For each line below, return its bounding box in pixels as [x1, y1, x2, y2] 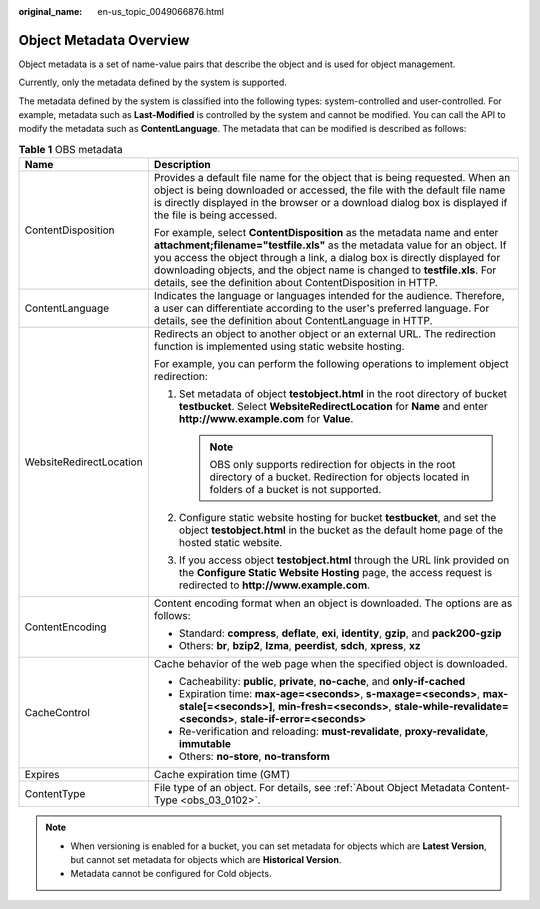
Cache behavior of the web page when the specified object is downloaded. [153, 657, 509, 671]
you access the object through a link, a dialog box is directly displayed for [153, 251, 501, 265]
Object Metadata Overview [18, 31, 190, 49]
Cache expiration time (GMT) [153, 768, 291, 782]
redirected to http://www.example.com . [178, 578, 370, 592]
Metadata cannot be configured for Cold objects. [70, 868, 272, 880]
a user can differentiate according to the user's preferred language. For [153, 301, 490, 315]
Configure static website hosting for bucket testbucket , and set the [178, 511, 497, 525]
